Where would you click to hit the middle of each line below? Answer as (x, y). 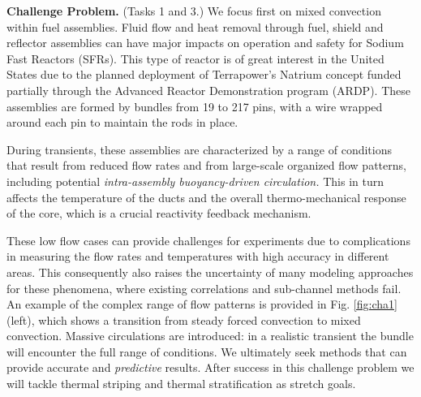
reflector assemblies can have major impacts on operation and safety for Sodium (205, 43)
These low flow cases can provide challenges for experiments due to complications (208, 240)
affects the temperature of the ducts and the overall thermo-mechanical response (206, 197)
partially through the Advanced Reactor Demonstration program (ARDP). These (208, 90)
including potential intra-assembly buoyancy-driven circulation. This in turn (195, 181)
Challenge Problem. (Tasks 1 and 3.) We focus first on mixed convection (194, 11)
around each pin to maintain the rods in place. (122, 122)
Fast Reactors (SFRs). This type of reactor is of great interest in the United (195, 58)
